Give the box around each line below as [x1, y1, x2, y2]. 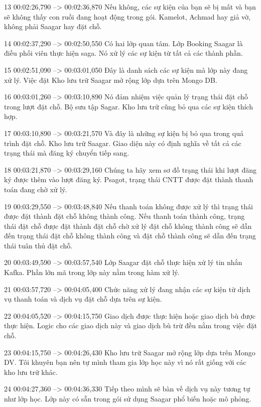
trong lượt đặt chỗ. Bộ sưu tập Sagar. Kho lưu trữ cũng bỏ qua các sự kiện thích [4, 101, 253, 111]
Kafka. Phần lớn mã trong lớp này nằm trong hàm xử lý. [4, 267, 180, 278]
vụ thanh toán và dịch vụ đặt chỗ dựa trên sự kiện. [4, 294, 162, 304]
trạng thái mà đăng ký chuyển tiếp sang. [4, 148, 129, 158]
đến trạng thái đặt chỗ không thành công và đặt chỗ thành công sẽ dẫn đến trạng [4, 230, 256, 241]
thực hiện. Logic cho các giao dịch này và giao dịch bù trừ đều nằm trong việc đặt [4, 320, 257, 331]
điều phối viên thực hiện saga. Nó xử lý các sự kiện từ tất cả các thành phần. [4, 48, 243, 58]
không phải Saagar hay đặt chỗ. [4, 21, 102, 32]
